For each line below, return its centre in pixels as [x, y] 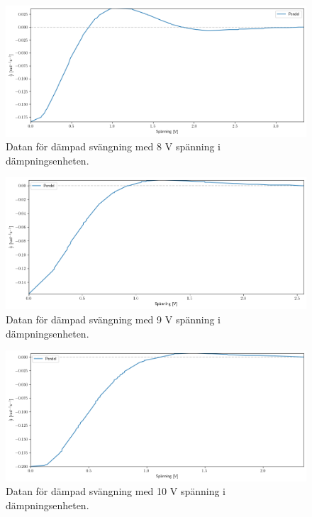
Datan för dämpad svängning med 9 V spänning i [113, 319]
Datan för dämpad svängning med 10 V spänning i [116, 491]
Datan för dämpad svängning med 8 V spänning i [113, 146]
